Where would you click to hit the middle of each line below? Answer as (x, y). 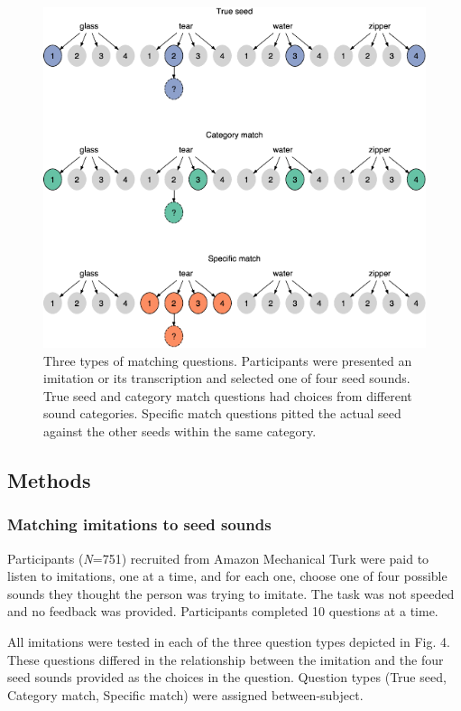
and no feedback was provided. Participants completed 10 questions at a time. (223, 611)
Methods (49, 480)
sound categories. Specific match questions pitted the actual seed (222, 413)
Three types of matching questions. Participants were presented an (228, 360)
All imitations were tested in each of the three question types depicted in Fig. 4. (229, 641)
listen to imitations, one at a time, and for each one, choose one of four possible (227, 576)
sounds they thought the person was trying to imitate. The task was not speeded (231, 593)
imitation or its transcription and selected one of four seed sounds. (227, 378)
